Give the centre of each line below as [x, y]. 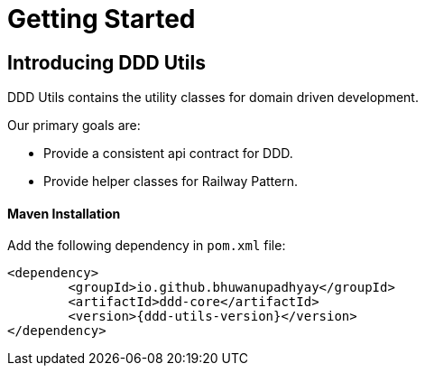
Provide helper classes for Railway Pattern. [171, 182]
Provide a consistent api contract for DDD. [168, 154]
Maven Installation [64, 213]
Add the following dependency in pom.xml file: [147, 246]
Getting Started [102, 19]
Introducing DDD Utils [106, 62]
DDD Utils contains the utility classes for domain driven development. [213, 98]
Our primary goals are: [74, 126]
